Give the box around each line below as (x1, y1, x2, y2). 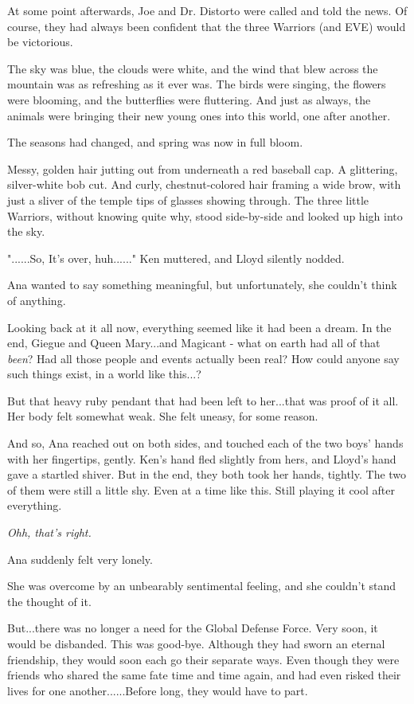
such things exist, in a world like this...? (7, 366, 201, 382)
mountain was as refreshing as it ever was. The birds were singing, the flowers (7, 76, 386, 92)
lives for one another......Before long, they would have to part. (7, 682, 308, 698)
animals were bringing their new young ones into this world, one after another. (7, 107, 391, 123)
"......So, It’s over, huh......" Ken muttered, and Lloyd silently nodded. (7, 249, 345, 266)
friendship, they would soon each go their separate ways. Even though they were (7, 651, 400, 667)
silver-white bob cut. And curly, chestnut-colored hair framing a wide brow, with (7, 176, 401, 193)
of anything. (7, 291, 66, 308)
